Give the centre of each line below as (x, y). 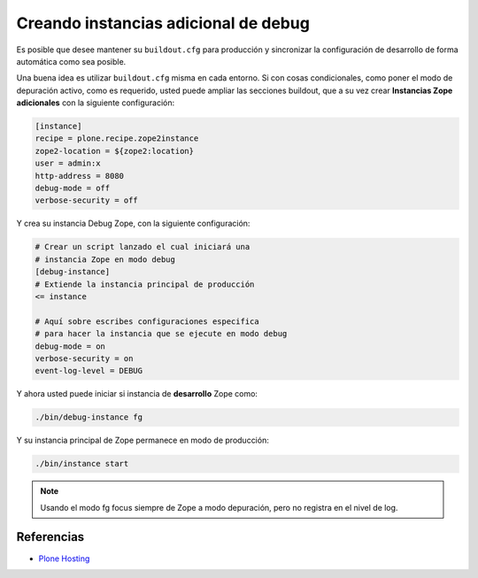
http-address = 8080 (79, 176)
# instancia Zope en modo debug (105, 259)
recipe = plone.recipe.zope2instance (117, 139)
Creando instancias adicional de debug (163, 23)
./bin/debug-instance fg (89, 417)
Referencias (50, 537)
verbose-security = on (84, 358)
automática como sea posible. (71, 61)
